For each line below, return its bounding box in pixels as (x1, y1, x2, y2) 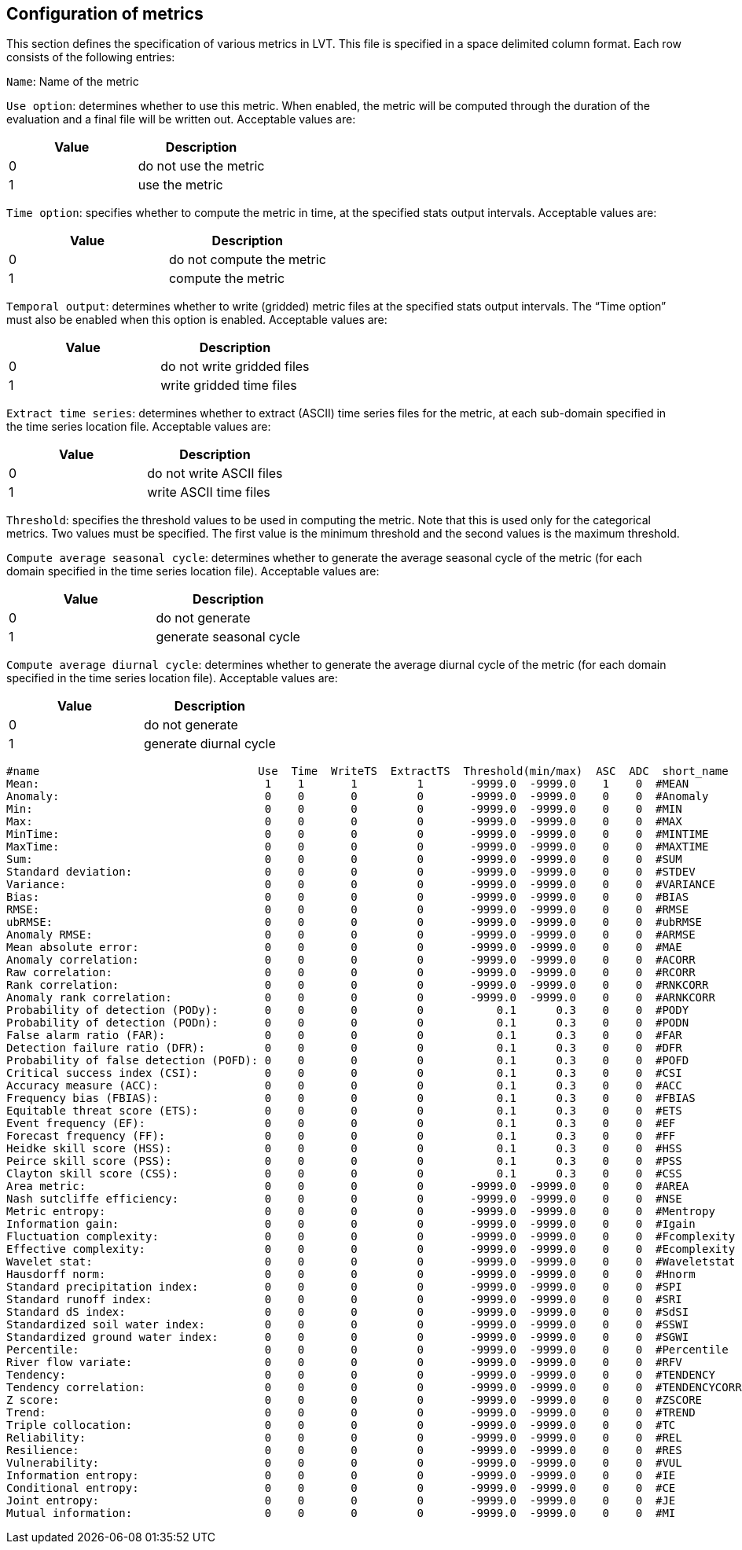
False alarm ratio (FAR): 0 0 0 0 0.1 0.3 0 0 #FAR (6, 1029, 682, 1042)
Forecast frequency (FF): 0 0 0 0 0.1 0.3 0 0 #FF (6, 1129, 676, 1143)
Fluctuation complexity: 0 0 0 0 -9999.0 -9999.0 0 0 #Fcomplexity (6, 1230, 736, 1243)
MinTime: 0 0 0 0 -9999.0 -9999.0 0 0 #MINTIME (6, 828, 709, 841)
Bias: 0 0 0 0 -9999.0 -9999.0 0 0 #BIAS (6, 891, 689, 904)
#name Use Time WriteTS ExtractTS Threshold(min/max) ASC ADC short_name (6, 765, 729, 778)
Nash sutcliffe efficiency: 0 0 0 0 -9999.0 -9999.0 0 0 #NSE (6, 1192, 682, 1206)
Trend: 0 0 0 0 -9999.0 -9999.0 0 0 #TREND (6, 1406, 696, 1420)
